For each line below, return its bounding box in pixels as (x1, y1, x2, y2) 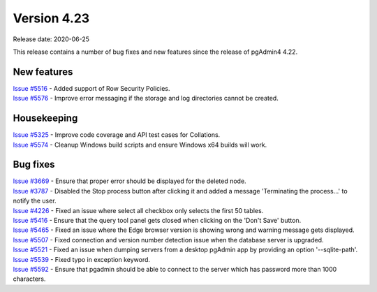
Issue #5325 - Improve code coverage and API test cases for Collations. (13, 131, 221, 139)
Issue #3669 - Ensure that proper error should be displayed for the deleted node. (13, 177, 247, 185)
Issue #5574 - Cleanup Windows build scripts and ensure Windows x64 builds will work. (13, 140, 267, 149)
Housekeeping (13, 112, 78, 124)
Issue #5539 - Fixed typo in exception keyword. (13, 255, 150, 263)
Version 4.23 (13, 10, 90, 26)
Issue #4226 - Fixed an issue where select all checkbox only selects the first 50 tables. (13, 206, 264, 214)
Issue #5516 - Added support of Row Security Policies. (13, 84, 170, 92)
